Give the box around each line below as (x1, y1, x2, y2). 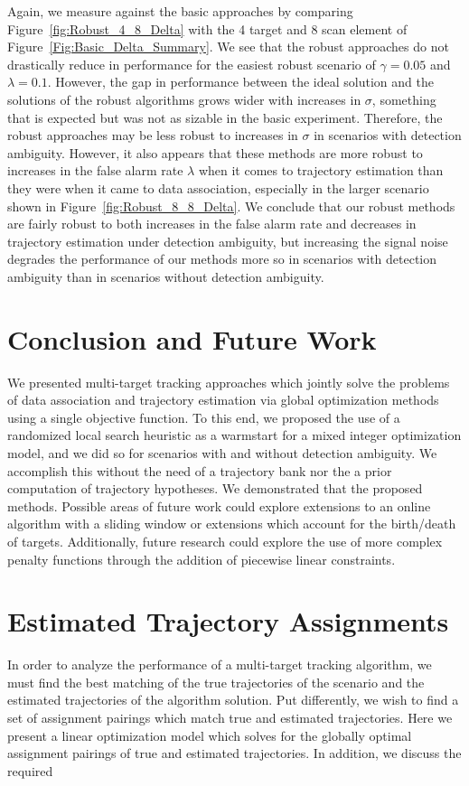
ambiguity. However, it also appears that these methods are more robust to (7, 143, 423, 162)
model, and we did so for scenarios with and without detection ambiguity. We (7, 444, 437, 462)
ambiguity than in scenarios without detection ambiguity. (7, 267, 324, 285)
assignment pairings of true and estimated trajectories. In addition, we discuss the (7, 744, 462, 763)
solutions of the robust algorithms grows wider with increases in (7, 89, 361, 108)
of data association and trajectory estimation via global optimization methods (7, 390, 439, 409)
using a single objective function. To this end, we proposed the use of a (7, 407, 400, 426)
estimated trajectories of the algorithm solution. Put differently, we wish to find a (7, 690, 459, 709)
